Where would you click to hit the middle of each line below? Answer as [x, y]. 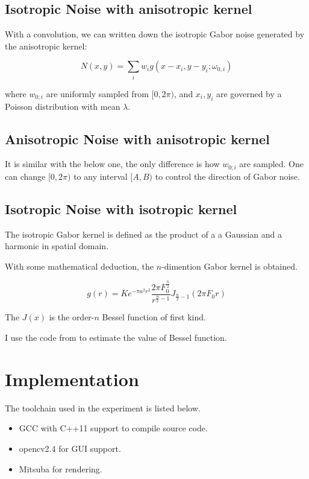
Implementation [72, 379]
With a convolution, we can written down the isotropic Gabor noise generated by [155, 34]
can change [25, 176]
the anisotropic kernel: [46, 46]
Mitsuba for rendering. [61, 468]
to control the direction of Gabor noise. [227, 176]
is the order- [72, 317]
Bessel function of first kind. [154, 317]
